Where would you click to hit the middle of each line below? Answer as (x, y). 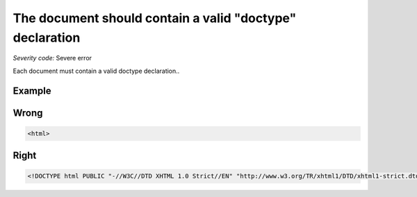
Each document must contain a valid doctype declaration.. (96, 71)
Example (32, 91)
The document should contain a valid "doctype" (155, 18)
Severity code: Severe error (52, 58)
